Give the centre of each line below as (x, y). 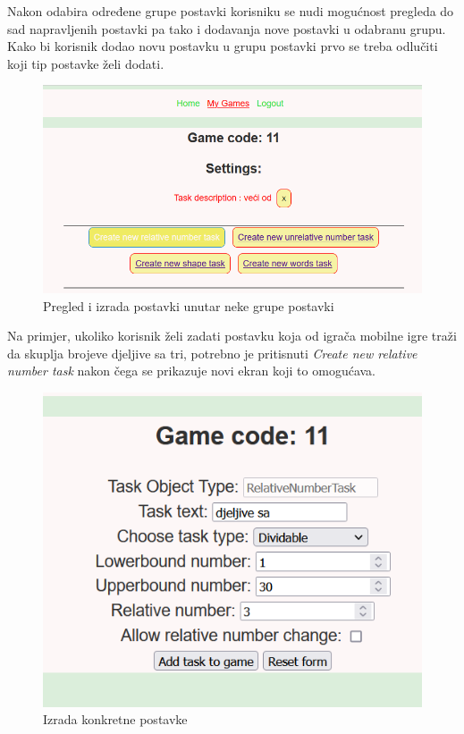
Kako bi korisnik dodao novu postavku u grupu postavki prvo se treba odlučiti (223, 46)
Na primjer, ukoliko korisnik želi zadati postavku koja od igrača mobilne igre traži (232, 336)
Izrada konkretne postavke (115, 719)
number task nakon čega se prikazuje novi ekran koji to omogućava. (191, 371)
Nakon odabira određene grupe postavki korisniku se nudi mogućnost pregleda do (231, 11)
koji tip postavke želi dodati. (86, 63)
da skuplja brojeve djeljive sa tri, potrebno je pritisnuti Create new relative (212, 353)
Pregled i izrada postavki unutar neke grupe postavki (189, 305)
